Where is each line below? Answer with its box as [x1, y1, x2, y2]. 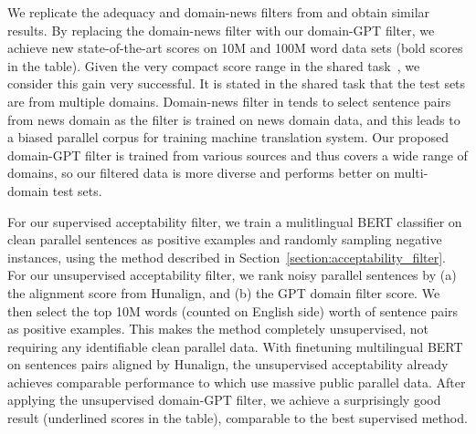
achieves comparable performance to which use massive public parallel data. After [7, 372, 466, 391]
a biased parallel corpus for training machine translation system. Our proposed [7, 128, 449, 147]
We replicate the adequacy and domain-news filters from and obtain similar [7, 3, 430, 21]
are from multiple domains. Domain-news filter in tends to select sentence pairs [7, 91, 451, 110]
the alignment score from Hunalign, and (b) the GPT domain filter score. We [7, 283, 440, 302]
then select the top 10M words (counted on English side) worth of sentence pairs [7, 301, 459, 320]
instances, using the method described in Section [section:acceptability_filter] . [7, 247, 447, 266]
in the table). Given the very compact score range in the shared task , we [7, 56, 420, 75]
